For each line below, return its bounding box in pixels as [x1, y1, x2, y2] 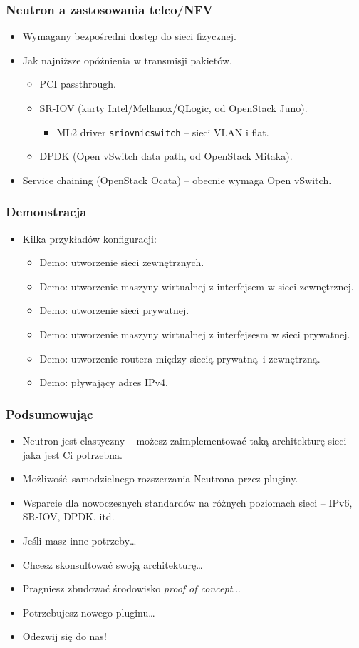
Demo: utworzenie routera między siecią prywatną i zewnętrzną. [39, 350, 321, 365]
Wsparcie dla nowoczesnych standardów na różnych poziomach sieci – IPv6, [22, 495, 353, 510]
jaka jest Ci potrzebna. [22, 447, 123, 462]
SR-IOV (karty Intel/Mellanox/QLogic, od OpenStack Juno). [39, 101, 308, 115]
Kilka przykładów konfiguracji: [22, 231, 157, 245]
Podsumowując [6, 405, 93, 422]
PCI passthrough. [39, 76, 116, 91]
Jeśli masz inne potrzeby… [22, 533, 137, 547]
